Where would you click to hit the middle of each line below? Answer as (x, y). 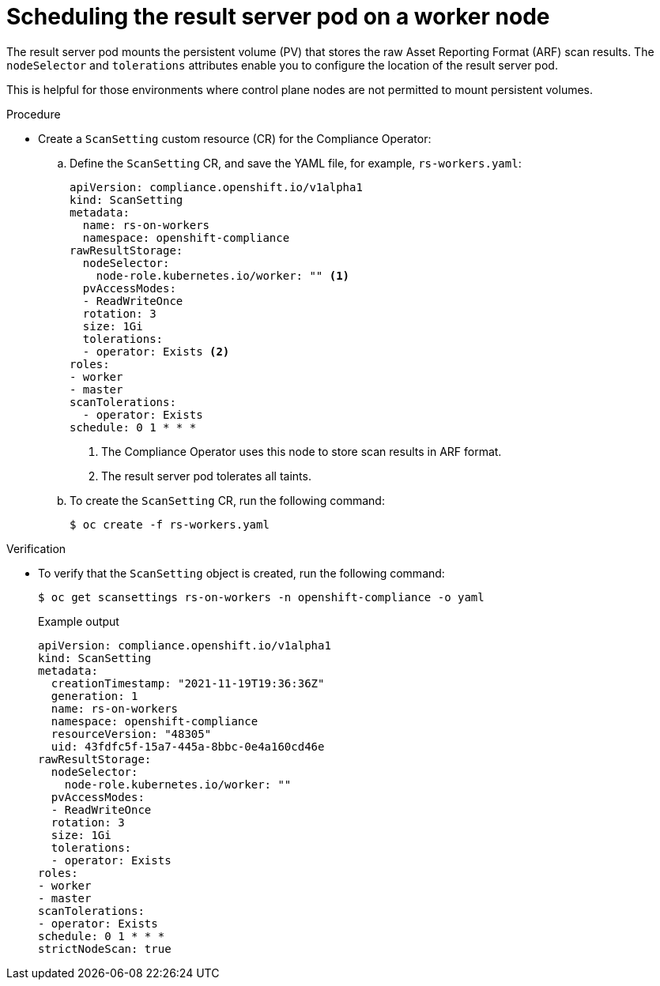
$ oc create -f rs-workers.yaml (170, 524)
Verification (36, 548)
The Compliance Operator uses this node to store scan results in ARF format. (302, 451)
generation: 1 (94, 696)
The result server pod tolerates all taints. (206, 476)
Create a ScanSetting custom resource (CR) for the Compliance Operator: (235, 138)
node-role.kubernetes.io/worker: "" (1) (223, 275)
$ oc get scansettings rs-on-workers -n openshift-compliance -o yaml (261, 597)
